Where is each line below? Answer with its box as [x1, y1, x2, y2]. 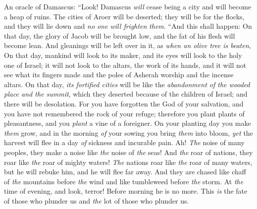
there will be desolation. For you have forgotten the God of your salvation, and [4, 98, 244, 108]
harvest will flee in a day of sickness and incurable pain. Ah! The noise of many [4, 137, 245, 148]
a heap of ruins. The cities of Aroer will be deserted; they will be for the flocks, [4, 11, 245, 21]
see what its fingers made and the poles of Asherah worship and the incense [4, 69, 234, 80]
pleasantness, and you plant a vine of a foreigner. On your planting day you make [4, 118, 251, 128]
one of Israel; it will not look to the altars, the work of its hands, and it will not [4, 59, 247, 70]
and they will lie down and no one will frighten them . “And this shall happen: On [4, 21, 252, 31]
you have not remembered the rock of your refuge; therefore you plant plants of [4, 108, 245, 118]
